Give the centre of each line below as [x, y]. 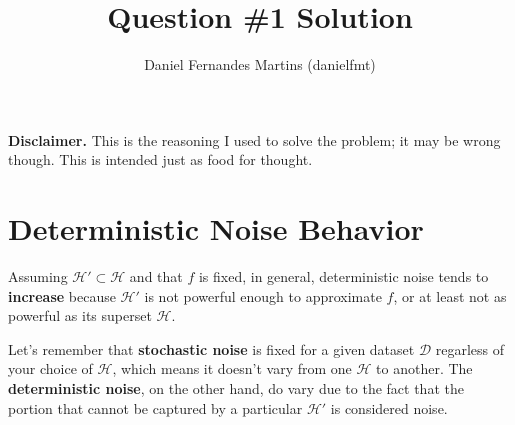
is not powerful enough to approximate [263, 295]
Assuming [38, 276]
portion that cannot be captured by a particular [155, 407]
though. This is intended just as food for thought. [160, 159]
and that [156, 276]
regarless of [470, 348]
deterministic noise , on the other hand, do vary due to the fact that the [236, 388]
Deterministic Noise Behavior [216, 228]
